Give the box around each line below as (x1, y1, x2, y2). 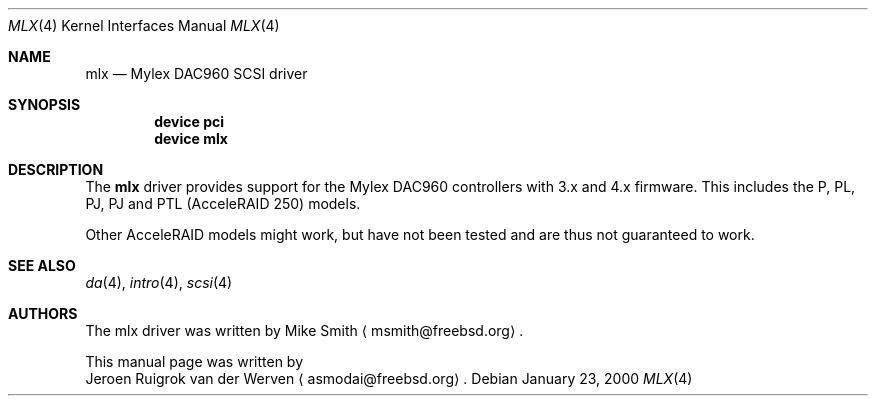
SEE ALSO (8, 257, 76, 274)
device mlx (154, 130, 228, 147)
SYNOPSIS (8, 96, 81, 113)
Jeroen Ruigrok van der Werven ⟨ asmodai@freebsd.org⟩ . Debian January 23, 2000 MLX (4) (85, 370, 693, 387)
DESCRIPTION (8, 161, 104, 178)
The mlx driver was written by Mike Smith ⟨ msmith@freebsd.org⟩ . (85, 322, 524, 339)
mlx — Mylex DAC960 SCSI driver (85, 65, 308, 82)
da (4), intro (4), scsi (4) (85, 274, 233, 291)
